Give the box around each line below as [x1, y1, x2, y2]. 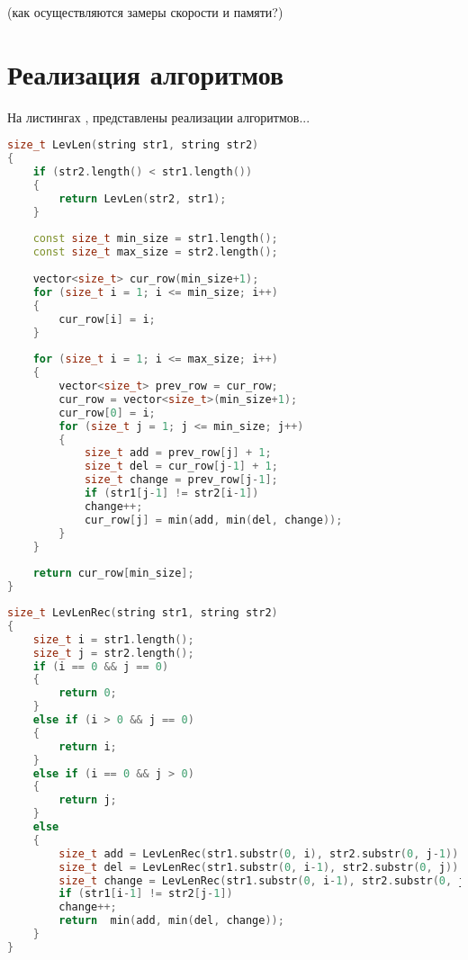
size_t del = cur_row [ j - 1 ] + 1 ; [84, 460, 278, 473]
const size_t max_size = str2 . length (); [32, 246, 278, 259]
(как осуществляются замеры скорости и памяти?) [7, 3, 283, 21]
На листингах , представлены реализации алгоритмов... [7, 107, 310, 126]
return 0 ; [58, 686, 117, 700]
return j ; [58, 794, 117, 807]
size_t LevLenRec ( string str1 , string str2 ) [7, 606, 278, 620]
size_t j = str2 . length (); [32, 646, 194, 659]
